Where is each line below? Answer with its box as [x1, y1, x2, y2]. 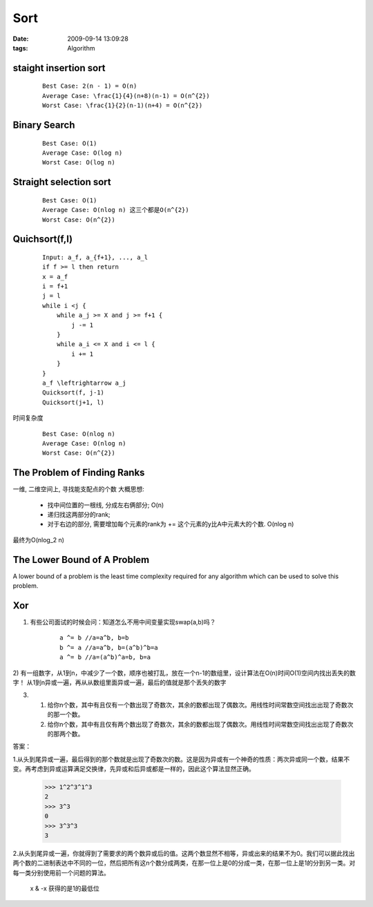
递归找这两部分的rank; [47, 510, 111, 519]
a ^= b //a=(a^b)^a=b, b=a [59, 653, 151, 661]
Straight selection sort [12, 176, 112, 188]
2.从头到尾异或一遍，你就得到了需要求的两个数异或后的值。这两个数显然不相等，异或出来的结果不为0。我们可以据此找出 [12, 850, 355, 857]
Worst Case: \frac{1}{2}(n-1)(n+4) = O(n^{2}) [42, 102, 203, 110]
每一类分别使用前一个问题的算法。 [12, 868, 110, 877]
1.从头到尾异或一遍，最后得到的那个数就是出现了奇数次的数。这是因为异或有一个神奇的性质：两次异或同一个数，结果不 [12, 755, 350, 763]
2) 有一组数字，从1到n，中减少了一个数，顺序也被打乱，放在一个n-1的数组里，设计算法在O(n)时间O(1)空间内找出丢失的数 [12, 669, 356, 677]
